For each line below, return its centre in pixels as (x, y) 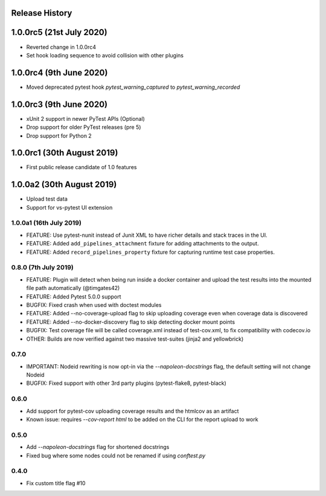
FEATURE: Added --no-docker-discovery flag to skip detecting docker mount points (131, 322)
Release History (42, 13)
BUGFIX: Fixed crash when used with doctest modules (94, 304)
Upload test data (47, 199)
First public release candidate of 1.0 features (81, 167)
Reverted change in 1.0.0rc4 (61, 47)
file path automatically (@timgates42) (73, 288)
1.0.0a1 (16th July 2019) (46, 223)
